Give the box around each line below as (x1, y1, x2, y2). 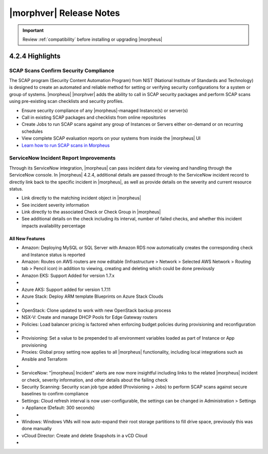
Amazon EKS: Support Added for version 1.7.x (21, 272, 115, 278)
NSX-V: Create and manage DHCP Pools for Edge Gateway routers (21, 314, 158, 320)
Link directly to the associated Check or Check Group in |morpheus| (21, 209, 161, 215)
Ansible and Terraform (21, 356, 68, 362)
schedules (21, 128, 43, 134)
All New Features (9, 235, 46, 241)
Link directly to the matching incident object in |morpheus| (21, 195, 141, 201)
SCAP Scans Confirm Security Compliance (9, 67, 115, 74)
